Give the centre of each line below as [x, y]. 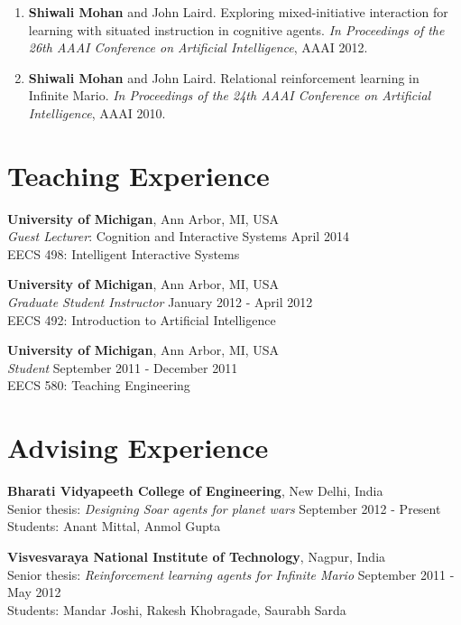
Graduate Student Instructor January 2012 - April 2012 [160, 302]
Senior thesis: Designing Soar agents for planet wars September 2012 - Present [224, 508]
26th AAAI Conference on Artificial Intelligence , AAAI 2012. [198, 47]
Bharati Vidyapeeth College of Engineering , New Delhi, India [195, 491]
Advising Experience [138, 448]
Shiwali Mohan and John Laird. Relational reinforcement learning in [224, 77]
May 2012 [34, 592]
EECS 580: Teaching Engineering [99, 385]
